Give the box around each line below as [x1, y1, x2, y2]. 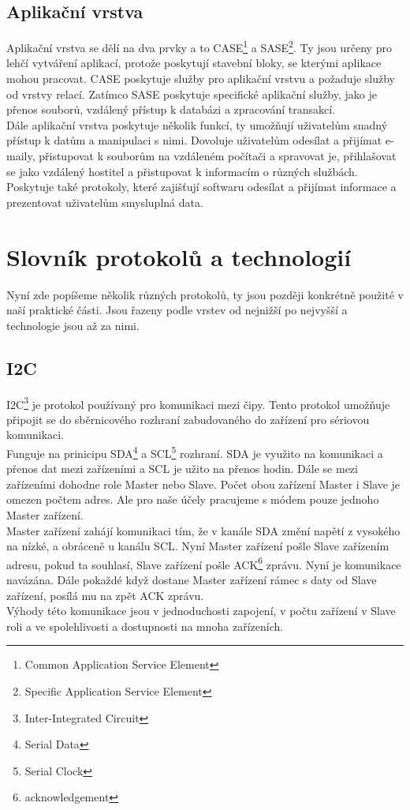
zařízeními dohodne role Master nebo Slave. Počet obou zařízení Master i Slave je [6, 475, 401, 492]
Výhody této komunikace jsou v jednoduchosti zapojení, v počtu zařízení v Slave [6, 602, 396, 619]
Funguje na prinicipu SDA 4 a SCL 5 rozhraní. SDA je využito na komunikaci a [6, 442, 383, 461]
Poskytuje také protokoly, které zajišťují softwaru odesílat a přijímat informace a [6, 178, 397, 195]
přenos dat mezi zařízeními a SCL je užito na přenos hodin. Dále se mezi [6, 460, 358, 477]
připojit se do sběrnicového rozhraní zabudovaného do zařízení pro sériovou [6, 411, 370, 427]
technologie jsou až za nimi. [6, 317, 140, 333]
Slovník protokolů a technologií [6, 240, 352, 272]
